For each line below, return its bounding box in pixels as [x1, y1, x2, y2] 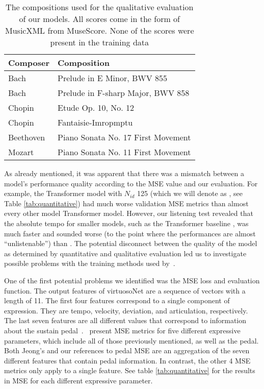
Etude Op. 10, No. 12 [58, 102, 135, 113]
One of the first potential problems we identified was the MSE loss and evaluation [4, 275, 260, 285]
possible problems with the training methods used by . [4, 258, 175, 269]
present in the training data [50, 36, 149, 48]
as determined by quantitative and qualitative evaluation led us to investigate [4, 248, 247, 258]
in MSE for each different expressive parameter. [4, 375, 153, 385]
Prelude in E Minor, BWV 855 [58, 72, 168, 84]
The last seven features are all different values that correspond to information [4, 315, 247, 326]
